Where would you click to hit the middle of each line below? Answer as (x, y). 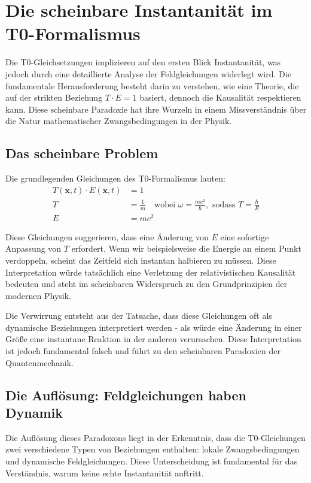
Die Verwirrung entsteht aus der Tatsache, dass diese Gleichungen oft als (139, 316)
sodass (224, 205)
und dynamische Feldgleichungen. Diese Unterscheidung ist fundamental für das (152, 461)
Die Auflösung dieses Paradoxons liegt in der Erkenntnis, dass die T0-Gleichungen (155, 437)
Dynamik (34, 413)
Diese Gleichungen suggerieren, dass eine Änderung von (107, 236)
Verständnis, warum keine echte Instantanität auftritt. (105, 473)
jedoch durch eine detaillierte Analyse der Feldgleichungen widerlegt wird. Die (148, 73)
